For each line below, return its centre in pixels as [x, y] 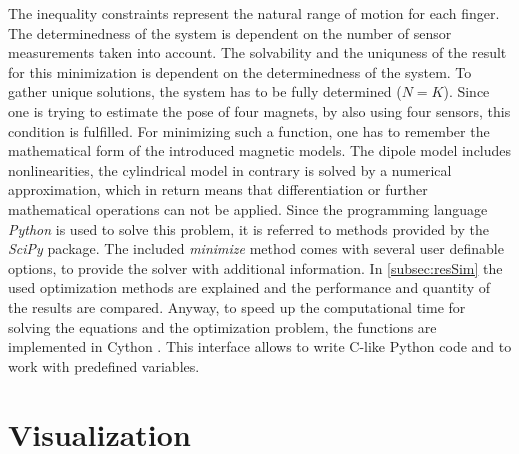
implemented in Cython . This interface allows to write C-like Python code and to [260, 346]
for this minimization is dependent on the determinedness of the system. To [240, 71]
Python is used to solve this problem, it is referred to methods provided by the [248, 228]
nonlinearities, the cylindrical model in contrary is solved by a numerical [230, 169]
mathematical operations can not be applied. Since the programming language [248, 208]
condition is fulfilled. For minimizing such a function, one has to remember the [249, 130]
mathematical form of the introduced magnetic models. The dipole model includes [260, 150]
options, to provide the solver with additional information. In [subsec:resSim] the [255, 267]
